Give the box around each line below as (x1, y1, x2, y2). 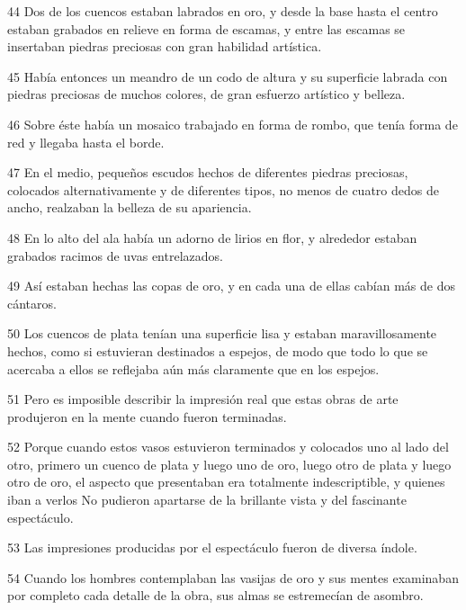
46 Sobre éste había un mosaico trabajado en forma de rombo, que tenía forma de (7, 114, 458, 133)
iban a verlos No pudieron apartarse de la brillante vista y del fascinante (7, 490, 407, 509)
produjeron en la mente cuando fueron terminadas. (7, 407, 287, 426)
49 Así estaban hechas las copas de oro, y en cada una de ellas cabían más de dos (7, 276, 455, 295)
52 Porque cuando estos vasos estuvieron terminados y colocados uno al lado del (7, 437, 449, 456)
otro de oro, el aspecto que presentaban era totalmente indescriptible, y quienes (7, 472, 445, 491)
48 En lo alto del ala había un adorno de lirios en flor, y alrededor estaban (7, 228, 417, 247)
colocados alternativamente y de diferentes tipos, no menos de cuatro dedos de (7, 180, 439, 199)
